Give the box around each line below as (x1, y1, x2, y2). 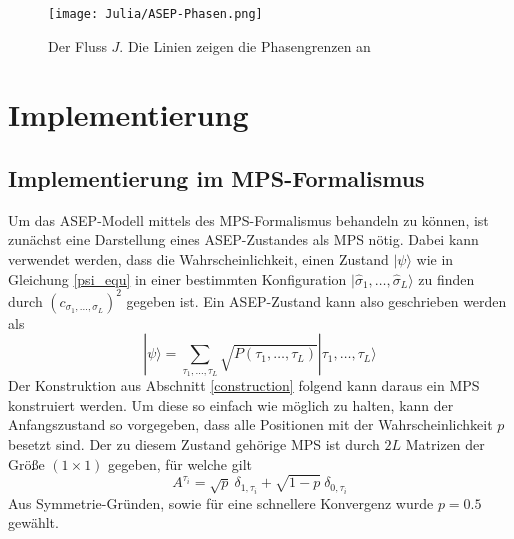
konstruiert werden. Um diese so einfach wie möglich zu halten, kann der (8, 394, 454, 415)
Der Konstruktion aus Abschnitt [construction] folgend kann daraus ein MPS (8, 375, 480, 396)
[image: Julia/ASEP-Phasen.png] (48, 7, 263, 21)
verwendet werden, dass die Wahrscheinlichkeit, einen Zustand (8, 249, 389, 270)
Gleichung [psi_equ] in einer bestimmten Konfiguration (8, 268, 347, 289)
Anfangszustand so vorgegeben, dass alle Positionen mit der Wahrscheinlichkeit (8, 414, 493, 435)
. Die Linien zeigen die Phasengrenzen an (119, 35, 371, 56)
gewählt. (8, 512, 59, 533)
